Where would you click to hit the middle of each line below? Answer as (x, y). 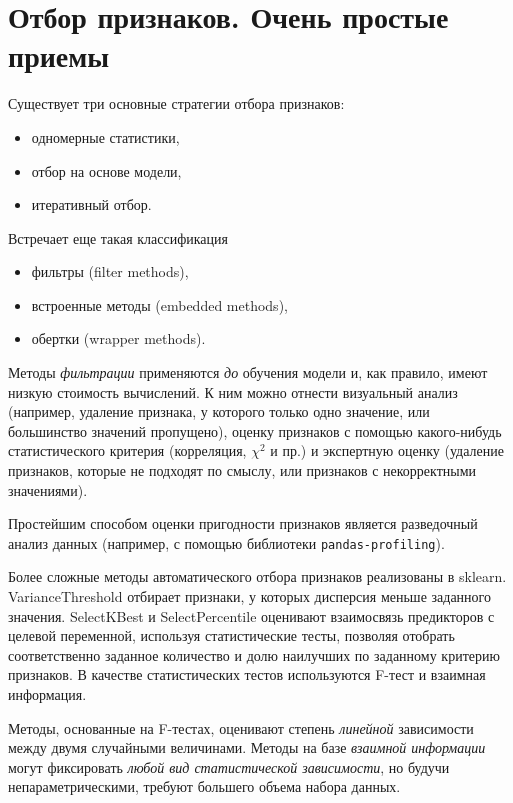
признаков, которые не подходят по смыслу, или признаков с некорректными (242, 470)
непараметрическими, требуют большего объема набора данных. (204, 786)
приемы (59, 55)
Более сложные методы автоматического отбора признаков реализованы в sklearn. (257, 576)
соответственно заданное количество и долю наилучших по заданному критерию (254, 654)
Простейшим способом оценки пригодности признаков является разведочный (243, 523)
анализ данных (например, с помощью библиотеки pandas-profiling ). (226, 542)
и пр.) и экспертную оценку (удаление (387, 450)
